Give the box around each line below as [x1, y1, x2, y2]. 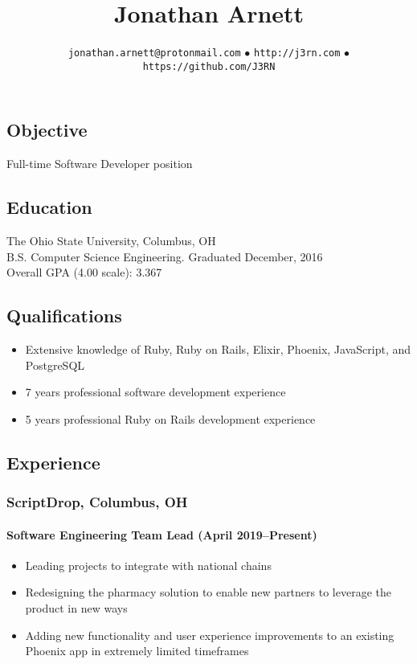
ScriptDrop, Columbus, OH [6, 492, 188, 512]
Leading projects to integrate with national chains [25, 556, 272, 573]
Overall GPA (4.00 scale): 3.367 [6, 264, 162, 281]
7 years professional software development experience [25, 383, 286, 400]
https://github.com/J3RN [142, 60, 276, 72]
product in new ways [25, 600, 128, 617]
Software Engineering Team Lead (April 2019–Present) [6, 526, 317, 543]
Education [6, 195, 92, 219]
